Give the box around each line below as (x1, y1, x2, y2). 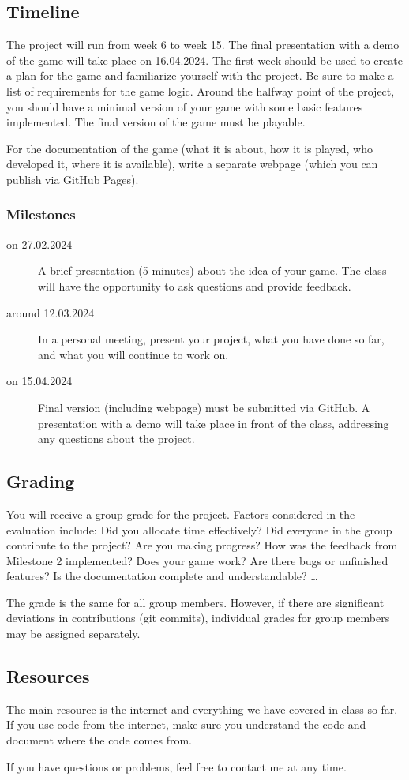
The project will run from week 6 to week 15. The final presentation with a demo (6, 36, 400, 53)
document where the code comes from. (6, 732, 193, 748)
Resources (6, 664, 90, 688)
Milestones (6, 204, 76, 224)
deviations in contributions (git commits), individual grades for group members (6, 609, 390, 626)
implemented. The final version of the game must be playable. (6, 114, 306, 130)
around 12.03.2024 (6, 304, 95, 321)
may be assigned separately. (6, 625, 141, 642)
